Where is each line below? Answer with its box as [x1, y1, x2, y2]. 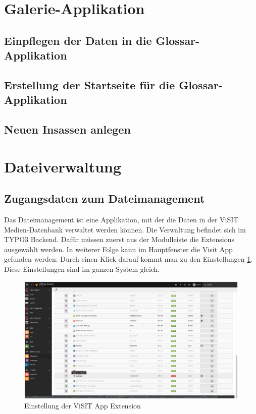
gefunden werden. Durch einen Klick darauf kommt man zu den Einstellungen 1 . [4, 254, 253, 264]
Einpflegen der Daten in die [4, 32, 152, 48]
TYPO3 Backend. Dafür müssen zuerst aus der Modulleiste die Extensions [4, 234, 235, 245]
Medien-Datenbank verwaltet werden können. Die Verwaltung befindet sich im [4, 224, 246, 234]
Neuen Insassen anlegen [4, 122, 131, 137]
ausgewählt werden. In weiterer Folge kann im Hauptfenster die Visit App [4, 244, 233, 254]
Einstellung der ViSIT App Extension [24, 400, 141, 410]
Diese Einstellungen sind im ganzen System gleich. [4, 264, 160, 274]
